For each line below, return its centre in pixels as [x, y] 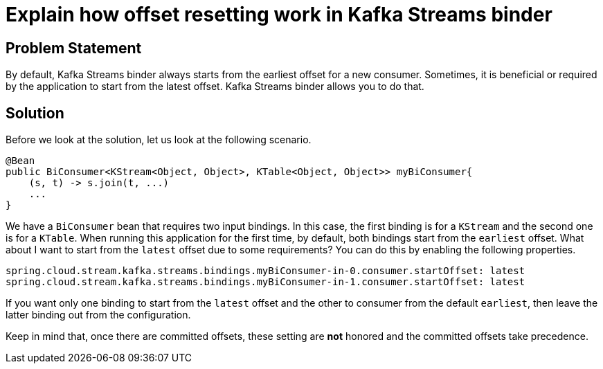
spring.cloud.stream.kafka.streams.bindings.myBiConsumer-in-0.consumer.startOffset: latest [265, 271]
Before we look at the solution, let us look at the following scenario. [159, 140]
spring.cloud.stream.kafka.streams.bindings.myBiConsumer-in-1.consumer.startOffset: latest [265, 282]
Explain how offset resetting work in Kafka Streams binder [279, 15]
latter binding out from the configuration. [98, 315]
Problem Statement [74, 48]
